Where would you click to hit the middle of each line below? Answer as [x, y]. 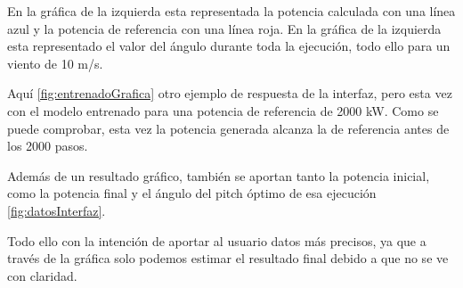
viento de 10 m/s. [55, 63]
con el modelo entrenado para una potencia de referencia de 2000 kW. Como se [223, 110]
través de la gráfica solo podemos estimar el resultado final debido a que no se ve [228, 258]
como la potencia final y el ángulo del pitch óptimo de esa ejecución [192, 193]
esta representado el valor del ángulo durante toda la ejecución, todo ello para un [229, 46]
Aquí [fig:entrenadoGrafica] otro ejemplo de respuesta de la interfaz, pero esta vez [230, 93]
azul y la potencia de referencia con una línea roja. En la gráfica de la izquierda [224, 28]
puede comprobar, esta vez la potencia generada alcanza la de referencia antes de [228, 128]
